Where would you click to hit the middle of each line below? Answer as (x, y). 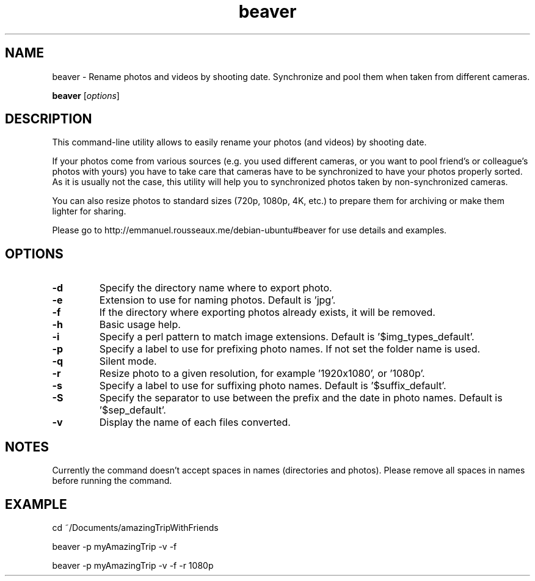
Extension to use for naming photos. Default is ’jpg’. (217, 300)
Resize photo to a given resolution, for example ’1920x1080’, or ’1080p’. (262, 374)
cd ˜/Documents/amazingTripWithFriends (135, 527)
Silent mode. (128, 361)
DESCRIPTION (49, 119)
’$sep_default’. (133, 410)
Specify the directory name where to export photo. (216, 288)
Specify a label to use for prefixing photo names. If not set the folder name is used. (290, 349)
